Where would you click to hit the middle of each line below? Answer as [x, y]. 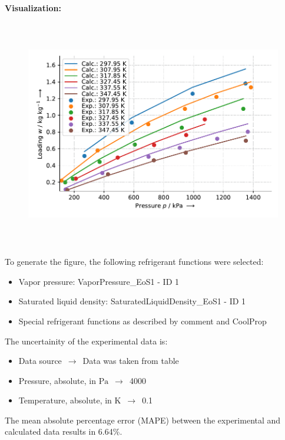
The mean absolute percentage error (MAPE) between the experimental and [143, 420]
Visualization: [33, 8]
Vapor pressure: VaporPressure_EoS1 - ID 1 [99, 281]
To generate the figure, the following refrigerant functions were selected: [134, 262]
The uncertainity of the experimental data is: [86, 341]
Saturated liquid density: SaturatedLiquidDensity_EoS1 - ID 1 [132, 301]
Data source [40, 361]
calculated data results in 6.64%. [64, 431]
